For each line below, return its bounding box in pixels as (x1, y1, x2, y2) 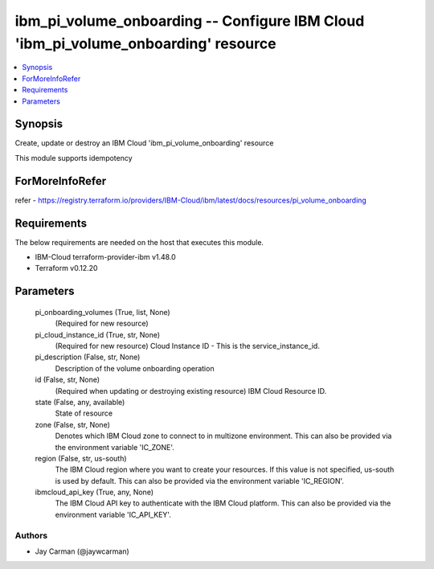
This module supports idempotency (14, 153, 133, 162)
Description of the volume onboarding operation (55, 363, 215, 373)
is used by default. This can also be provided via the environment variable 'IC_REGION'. (55, 476, 345, 485)
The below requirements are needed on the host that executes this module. (14, 237, 264, 247)
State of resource (55, 408, 113, 418)
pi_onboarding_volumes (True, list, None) (35, 307, 170, 317)
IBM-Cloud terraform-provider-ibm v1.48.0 (35, 252, 176, 262)
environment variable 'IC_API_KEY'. (55, 510, 172, 519)
